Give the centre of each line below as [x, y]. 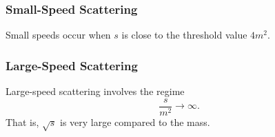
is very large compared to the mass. [135, 122]
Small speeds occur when [58, 35]
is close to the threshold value [184, 35]
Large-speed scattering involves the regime [95, 91]
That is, [22, 122]
